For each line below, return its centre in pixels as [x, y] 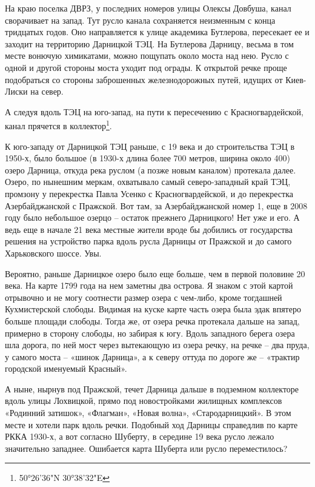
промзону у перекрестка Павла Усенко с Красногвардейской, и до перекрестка [149, 193]
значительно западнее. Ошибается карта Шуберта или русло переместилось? [146, 448]
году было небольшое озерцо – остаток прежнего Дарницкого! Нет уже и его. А [152, 217]
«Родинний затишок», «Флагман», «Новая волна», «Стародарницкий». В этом [148, 413]
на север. [47, 91]
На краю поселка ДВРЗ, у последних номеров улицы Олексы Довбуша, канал [148, 8]
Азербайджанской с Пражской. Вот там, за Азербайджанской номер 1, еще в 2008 [156, 205]
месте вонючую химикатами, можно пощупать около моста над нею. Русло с [147, 55]
